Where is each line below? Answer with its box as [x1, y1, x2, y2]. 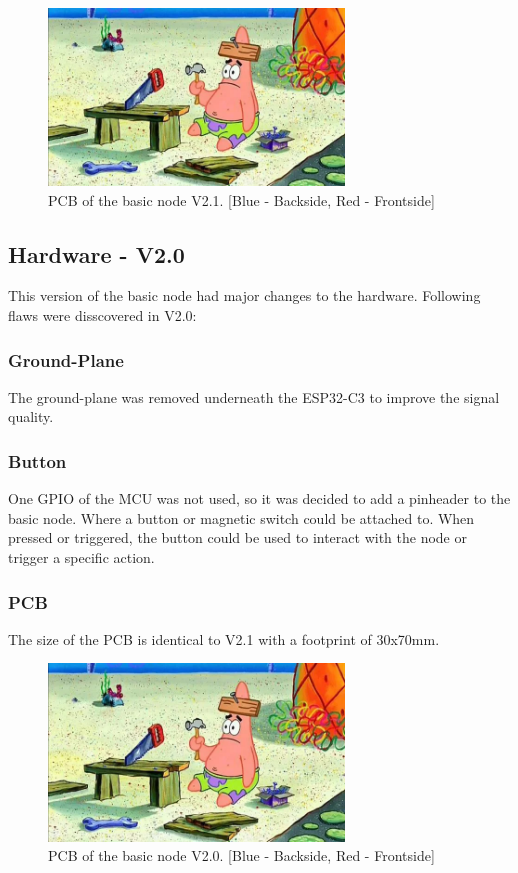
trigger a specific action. [8, 547, 155, 568]
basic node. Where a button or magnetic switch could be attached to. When [8, 507, 475, 528]
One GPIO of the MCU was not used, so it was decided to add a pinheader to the [8, 488, 511, 509]
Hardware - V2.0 [8, 238, 185, 269]
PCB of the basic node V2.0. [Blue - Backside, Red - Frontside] [48, 845, 435, 866]
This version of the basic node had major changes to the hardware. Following [8, 285, 481, 306]
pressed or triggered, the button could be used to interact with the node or [8, 527, 467, 548]
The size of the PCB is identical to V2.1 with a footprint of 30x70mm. [8, 628, 440, 649]
